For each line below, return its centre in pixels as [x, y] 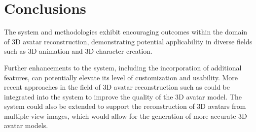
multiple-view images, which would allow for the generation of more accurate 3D [126, 115]
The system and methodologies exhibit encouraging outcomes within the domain [126, 32]
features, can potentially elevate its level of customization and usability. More [121, 77]
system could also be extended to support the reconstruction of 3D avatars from [125, 106]
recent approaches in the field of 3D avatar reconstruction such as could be [117, 87]
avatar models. [26, 125]
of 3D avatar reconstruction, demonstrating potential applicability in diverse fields [128, 41]
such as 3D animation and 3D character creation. [78, 51]
